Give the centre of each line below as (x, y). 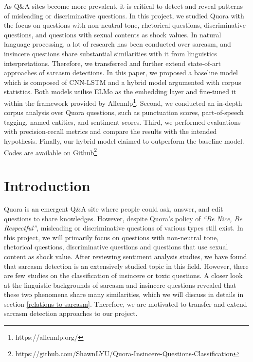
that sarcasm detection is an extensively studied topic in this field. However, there (126, 266)
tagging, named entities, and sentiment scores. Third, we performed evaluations (122, 122)
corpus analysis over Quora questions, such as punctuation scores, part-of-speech (124, 112)
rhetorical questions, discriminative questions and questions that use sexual (116, 247)
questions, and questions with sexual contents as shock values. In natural (113, 34)
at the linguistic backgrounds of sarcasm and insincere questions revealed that (120, 285)
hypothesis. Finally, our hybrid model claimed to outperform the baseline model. (124, 140)
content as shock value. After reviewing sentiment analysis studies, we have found (126, 256)
